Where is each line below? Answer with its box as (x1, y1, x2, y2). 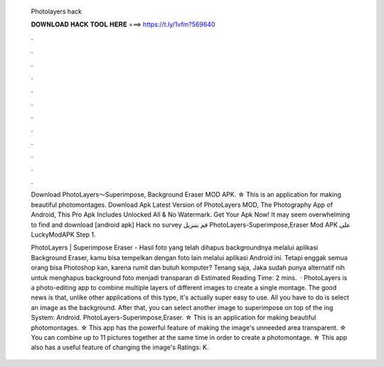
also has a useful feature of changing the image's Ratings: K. (31, 343, 209, 352)
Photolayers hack (31, 7, 82, 16)
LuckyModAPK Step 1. (31, 230, 96, 239)
